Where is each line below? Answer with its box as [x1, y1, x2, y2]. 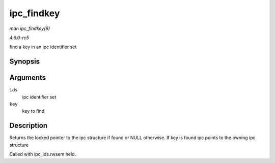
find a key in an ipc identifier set [9, 44, 77, 50]
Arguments [9, 74, 46, 82]
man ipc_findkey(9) [9, 25, 50, 31]
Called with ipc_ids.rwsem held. [9, 151, 76, 157]
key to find [22, 108, 45, 114]
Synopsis [9, 57, 40, 66]
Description [9, 121, 48, 130]
